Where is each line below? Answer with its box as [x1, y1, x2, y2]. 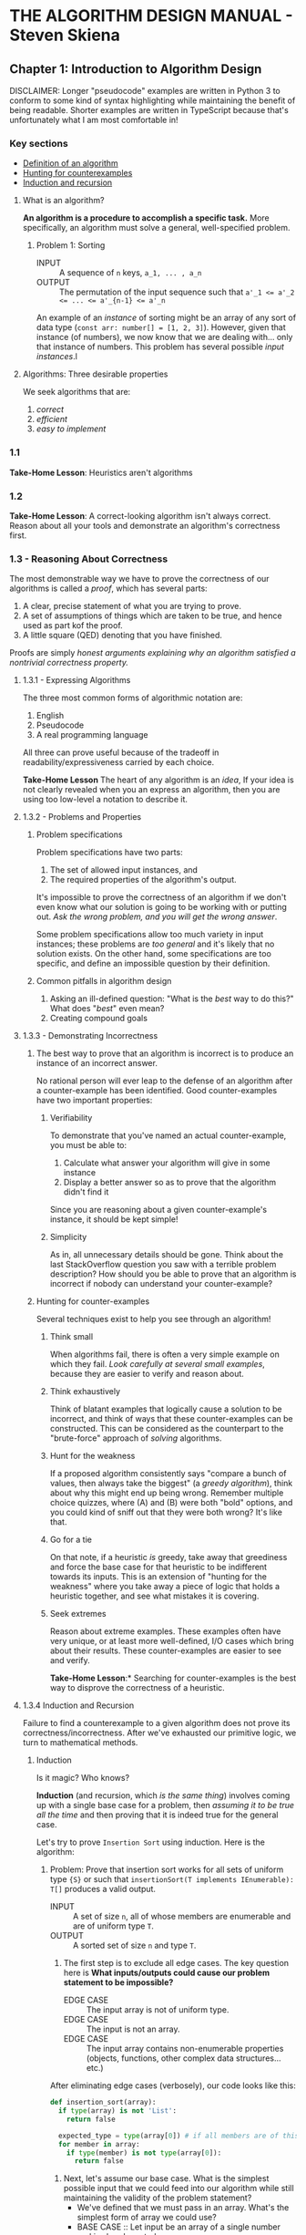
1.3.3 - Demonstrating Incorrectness [22, 1030, 158, 1041]
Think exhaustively [49, 1386, 121, 1397]
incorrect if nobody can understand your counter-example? [49, 1278, 273, 1289]
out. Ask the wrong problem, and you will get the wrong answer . [36, 911, 278, 922]
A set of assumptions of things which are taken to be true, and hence [22, 610, 282, 621]
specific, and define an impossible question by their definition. [36, 958, 270, 969]
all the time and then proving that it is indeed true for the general [36, 1809, 279, 1820]
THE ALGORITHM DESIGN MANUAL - [9, 5, 293, 26]
